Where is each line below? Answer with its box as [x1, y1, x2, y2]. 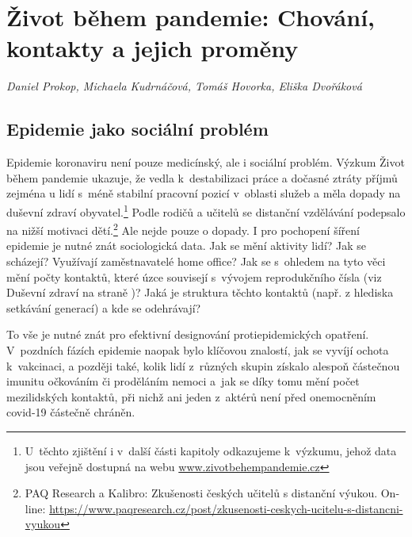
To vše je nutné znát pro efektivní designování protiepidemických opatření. [6, 326, 369, 343]
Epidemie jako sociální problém [6, 117, 269, 141]
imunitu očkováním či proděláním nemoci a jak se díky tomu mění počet [6, 373, 360, 389]
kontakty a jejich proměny [6, 32, 299, 64]
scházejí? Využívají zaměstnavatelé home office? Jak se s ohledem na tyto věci [6, 252, 386, 269]
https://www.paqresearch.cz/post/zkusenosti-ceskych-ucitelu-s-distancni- [49, 500, 403, 516]
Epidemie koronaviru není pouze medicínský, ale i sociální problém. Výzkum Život [6, 154, 405, 171]
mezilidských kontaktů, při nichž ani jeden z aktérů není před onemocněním [6, 388, 376, 405]
